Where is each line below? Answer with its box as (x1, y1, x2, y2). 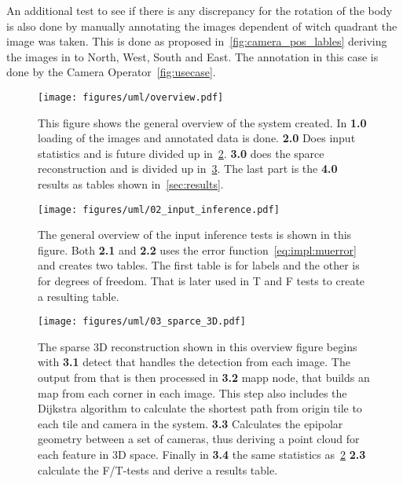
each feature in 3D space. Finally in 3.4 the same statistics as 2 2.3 (38, 446, 366, 463)
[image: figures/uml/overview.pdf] (38, 91, 224, 103)
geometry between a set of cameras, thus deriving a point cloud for (38, 431, 360, 447)
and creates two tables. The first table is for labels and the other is (38, 257, 360, 273)
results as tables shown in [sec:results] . (38, 176, 224, 192)
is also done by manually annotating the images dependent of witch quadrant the (6, 17, 398, 34)
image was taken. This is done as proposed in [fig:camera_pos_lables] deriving (6, 33, 387, 49)
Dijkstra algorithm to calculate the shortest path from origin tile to (38, 400, 362, 416)
